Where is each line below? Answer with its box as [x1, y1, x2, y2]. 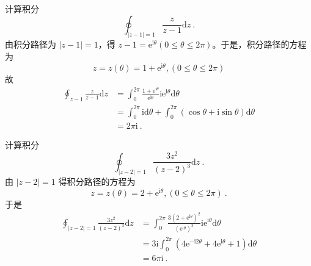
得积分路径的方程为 [58, 175, 136, 188]
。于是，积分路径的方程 [212, 38, 307, 51]
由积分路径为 [5, 38, 56, 51]
